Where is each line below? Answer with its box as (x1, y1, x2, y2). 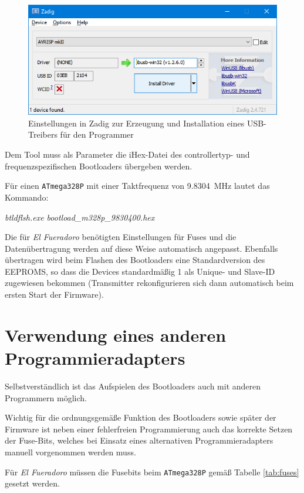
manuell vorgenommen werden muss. (5, 445, 136, 458)
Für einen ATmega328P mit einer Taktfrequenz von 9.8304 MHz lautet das (5, 179, 270, 192)
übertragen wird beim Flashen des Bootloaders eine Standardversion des (5, 254, 265, 266)
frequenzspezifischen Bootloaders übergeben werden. (5, 159, 192, 172)
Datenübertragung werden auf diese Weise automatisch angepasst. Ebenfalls (5, 242, 278, 254)
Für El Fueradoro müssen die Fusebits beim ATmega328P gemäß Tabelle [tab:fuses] (5, 465, 299, 478)
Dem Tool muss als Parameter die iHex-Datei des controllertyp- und (5, 148, 250, 161)
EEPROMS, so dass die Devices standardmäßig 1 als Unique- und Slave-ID (5, 265, 275, 277)
